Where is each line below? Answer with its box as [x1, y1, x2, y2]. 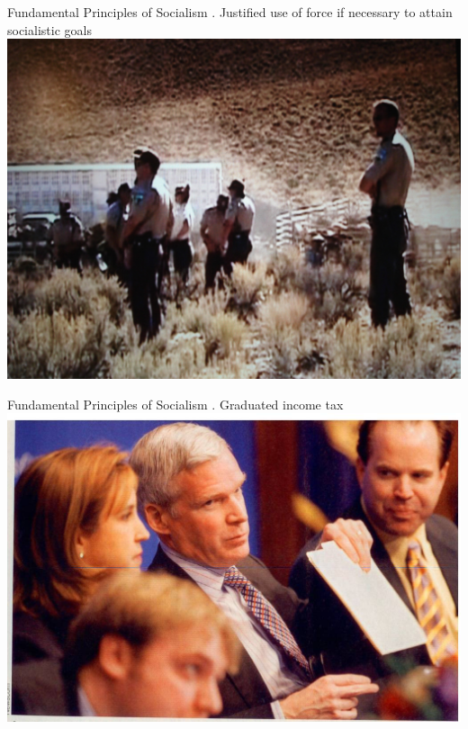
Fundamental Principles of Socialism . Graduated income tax [7, 394, 344, 413]
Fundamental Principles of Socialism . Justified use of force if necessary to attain [7, 3, 453, 21]
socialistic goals [7, 20, 92, 39]
